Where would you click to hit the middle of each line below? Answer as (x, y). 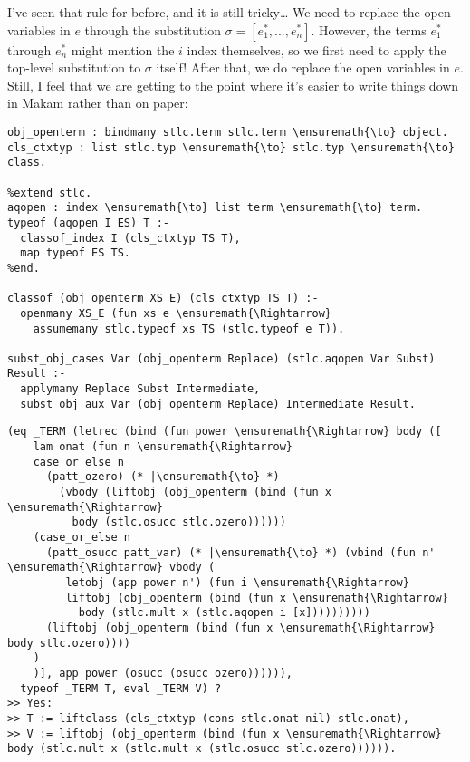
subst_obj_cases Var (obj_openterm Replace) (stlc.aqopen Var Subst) (221, 358)
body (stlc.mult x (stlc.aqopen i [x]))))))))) (224, 613)
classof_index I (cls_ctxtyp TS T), (130, 238)
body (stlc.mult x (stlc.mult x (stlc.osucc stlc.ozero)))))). (202, 749)
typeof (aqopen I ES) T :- (88, 222)
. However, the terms (369, 29)
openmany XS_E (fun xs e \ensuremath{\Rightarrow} (176, 313)
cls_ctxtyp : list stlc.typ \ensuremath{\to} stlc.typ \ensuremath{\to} (231, 147)
